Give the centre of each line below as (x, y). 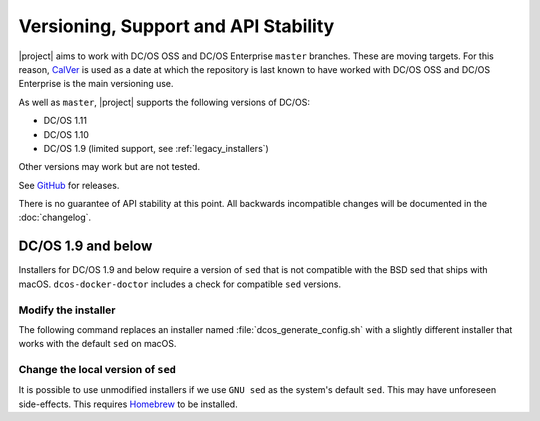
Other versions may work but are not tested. (109, 167)
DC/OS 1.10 (66, 134)
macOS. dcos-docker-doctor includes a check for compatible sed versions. (180, 284)
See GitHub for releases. (69, 185)
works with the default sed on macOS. (97, 344)
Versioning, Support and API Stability (176, 26)
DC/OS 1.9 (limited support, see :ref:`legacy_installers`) (156, 148)
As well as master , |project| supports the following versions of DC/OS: (164, 102)
